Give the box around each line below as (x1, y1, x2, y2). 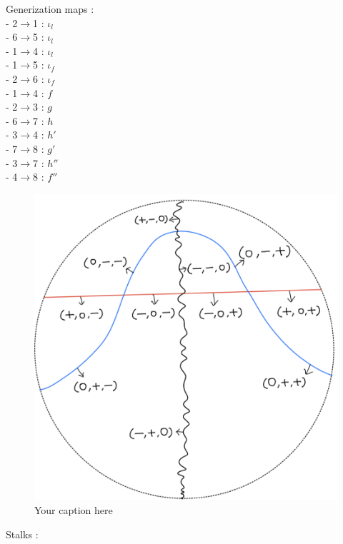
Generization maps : (6, 1, 94, 16)
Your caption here (34, 503, 113, 518)
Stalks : (6, 526, 39, 541)
